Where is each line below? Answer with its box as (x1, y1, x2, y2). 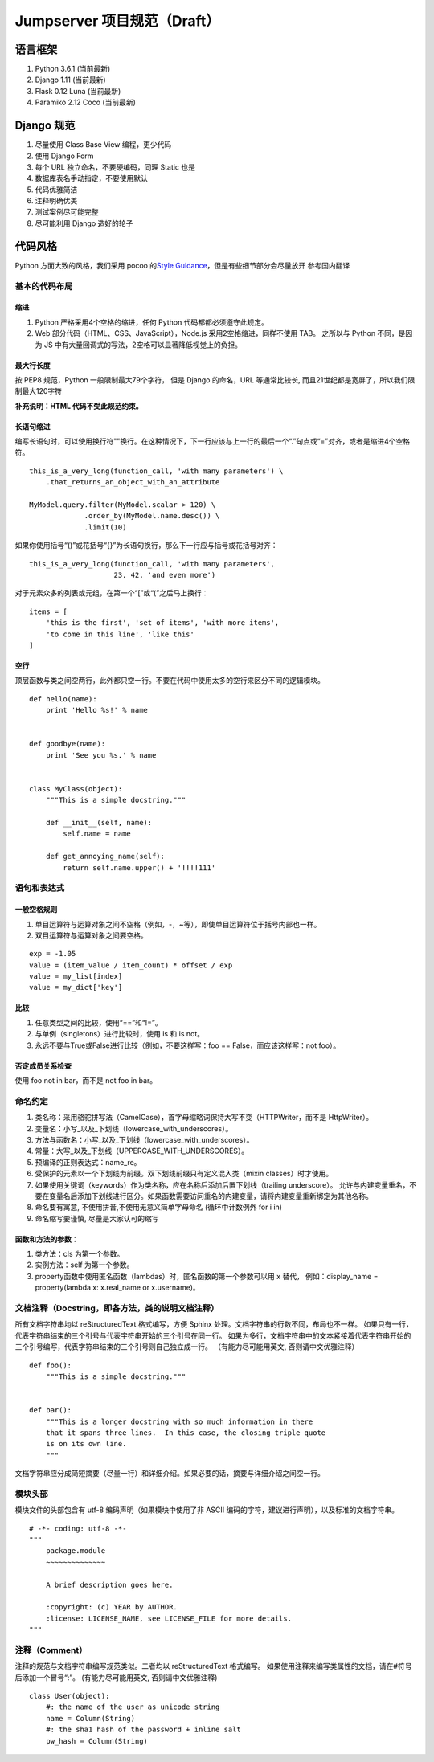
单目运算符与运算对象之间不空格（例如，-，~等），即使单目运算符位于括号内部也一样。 (35, 919, 321, 929)
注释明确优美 (35, 196, 78, 206)
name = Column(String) (45, 1714, 136, 1723)
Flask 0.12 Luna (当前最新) (35, 86, 121, 96)
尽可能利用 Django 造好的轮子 (35, 218, 133, 228)
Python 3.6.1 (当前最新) (35, 64, 111, 74)
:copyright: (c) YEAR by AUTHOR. (45, 1603, 178, 1612)
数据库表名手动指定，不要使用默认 (35, 174, 148, 183)
